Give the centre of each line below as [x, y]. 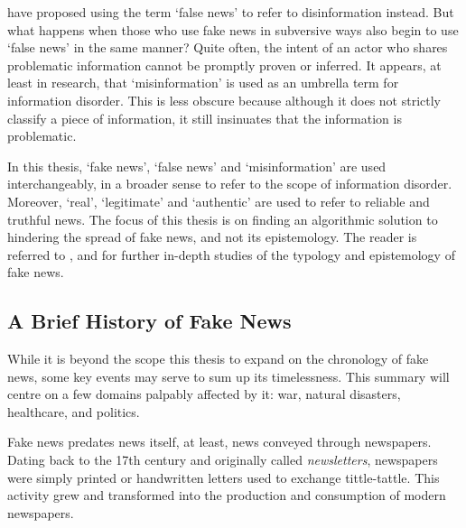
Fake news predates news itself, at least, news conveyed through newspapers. [219, 442]
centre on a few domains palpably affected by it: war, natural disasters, [204, 394]
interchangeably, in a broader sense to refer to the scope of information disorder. [230, 184]
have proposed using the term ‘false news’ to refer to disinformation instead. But [231, 12]
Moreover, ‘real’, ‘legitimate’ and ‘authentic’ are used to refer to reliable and [219, 201]
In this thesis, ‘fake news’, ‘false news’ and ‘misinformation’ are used [197, 166]
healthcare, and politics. [74, 411]
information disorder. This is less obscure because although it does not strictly [224, 100]
